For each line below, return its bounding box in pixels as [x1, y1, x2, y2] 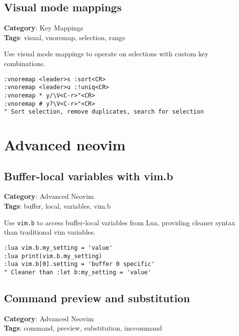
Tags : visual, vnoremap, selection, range [4, 32, 125, 42]
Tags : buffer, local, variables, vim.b [4, 201, 111, 211]
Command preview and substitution [4, 290, 190, 305]
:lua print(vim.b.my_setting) [4, 252, 102, 260]
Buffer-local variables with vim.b [4, 168, 173, 183]
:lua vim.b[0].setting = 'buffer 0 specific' [4, 261, 155, 268]
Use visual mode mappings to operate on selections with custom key [4, 48, 209, 59]
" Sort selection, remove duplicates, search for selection [4, 108, 204, 116]
